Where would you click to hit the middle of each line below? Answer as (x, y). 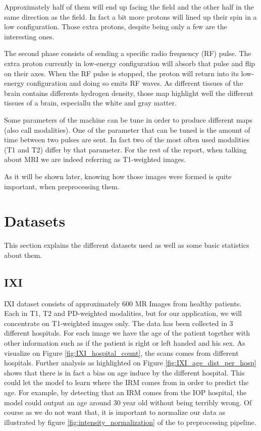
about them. (23, 255)
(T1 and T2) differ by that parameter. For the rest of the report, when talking (125, 149)
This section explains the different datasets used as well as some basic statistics (127, 245)
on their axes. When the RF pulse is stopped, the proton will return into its (121, 73)
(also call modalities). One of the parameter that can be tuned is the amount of (127, 129)
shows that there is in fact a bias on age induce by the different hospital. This (124, 372)
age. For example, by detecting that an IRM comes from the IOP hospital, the (125, 392)
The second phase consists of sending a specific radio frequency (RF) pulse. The (128, 53)
